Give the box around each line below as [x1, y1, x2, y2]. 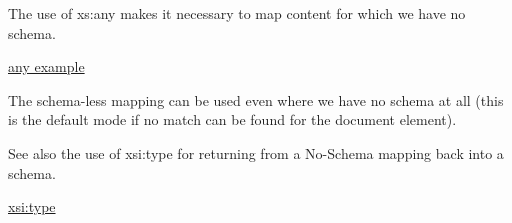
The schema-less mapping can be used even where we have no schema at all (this [8, 89, 504, 110]
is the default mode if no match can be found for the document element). [8, 109, 457, 130]
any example [8, 56, 85, 77]
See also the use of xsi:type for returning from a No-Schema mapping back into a [8, 142, 504, 163]
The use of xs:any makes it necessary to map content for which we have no [8, 3, 466, 23]
